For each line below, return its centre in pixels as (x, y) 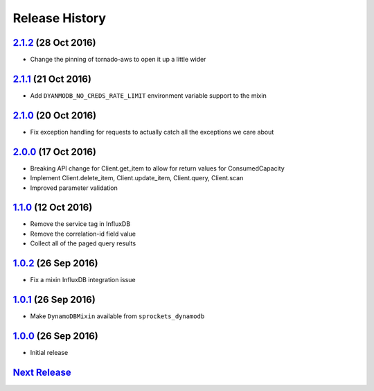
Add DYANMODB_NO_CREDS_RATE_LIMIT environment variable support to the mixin (148, 95)
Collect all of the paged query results (83, 243)
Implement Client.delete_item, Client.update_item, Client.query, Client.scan (137, 178)
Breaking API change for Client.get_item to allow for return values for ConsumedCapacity (158, 168)
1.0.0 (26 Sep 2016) (55, 336)
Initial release (49, 352)
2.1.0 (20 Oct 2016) (55, 115)
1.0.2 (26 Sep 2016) (55, 263)
